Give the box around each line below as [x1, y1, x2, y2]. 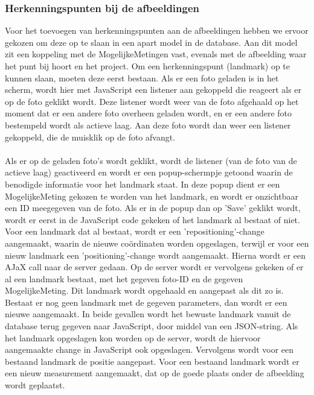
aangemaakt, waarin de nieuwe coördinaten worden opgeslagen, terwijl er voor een [5, 236, 309, 249]
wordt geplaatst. [5, 379, 65, 391]
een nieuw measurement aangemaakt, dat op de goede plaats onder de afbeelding [5, 367, 304, 379]
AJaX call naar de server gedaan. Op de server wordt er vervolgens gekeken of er [5, 261, 304, 273]
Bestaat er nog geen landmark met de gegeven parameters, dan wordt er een [5, 295, 287, 308]
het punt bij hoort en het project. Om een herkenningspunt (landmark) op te [5, 60, 290, 72]
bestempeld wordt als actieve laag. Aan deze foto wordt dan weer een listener [5, 118, 291, 131]
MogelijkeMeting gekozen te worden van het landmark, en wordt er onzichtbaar [5, 189, 298, 202]
